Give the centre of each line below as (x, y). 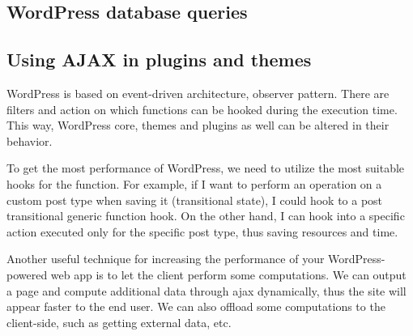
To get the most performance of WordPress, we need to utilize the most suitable (206, 168)
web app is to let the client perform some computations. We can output (228, 274)
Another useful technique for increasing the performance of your (166, 259)
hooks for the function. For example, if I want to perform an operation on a (194, 183)
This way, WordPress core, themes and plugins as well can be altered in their (198, 125)
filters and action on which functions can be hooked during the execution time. (202, 109)
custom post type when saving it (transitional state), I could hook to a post (195, 200)
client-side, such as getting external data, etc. (119, 322)
